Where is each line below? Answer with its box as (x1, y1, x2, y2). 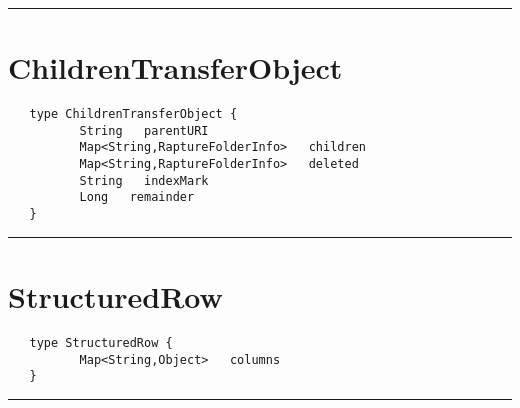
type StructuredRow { (29, 335, 173, 350)
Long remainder (79, 190, 195, 205)
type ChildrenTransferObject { (29, 107, 238, 122)
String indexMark (79, 173, 209, 188)
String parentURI (79, 123, 209, 138)
